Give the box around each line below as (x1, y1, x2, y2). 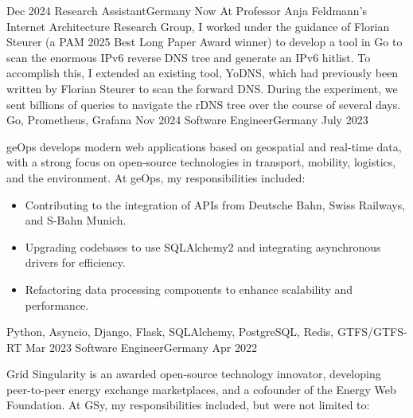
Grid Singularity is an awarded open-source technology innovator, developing (6, 365, 381, 382)
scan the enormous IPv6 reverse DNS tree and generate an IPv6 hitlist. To (6, 49, 371, 65)
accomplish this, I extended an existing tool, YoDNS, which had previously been (6, 64, 399, 81)
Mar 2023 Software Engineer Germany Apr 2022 (25, 338, 257, 355)
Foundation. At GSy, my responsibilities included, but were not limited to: (6, 397, 370, 413)
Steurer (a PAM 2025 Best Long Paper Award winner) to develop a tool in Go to (6, 33, 403, 50)
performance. (25, 296, 89, 313)
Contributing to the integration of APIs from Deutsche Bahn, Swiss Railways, (25, 196, 406, 213)
